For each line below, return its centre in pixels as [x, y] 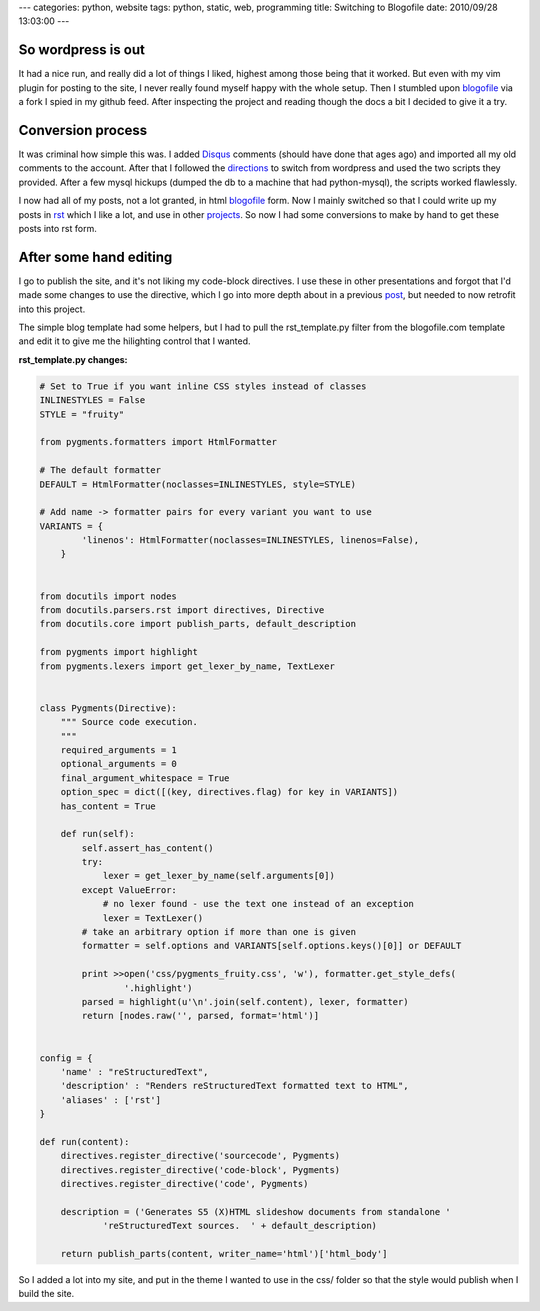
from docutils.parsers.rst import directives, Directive [182, 610]
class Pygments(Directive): [108, 708]
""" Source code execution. [129, 722]
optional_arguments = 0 [118, 764]
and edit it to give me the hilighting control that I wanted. [134, 341]
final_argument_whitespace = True [145, 778]
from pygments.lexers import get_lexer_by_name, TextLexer [187, 666]
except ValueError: [129, 889]
